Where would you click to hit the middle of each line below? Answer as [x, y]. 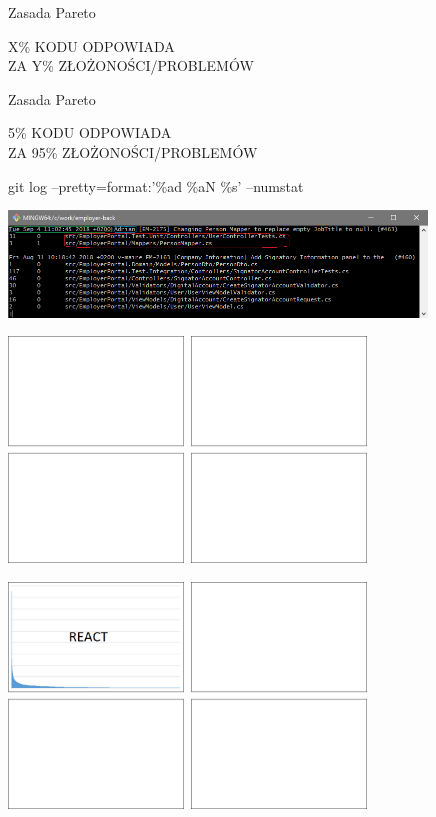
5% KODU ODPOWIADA [90, 132]
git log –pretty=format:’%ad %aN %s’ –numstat [156, 185]
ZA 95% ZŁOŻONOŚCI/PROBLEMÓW [133, 151]
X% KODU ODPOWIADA [91, 45]
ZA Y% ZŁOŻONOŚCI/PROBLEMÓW [131, 65]
